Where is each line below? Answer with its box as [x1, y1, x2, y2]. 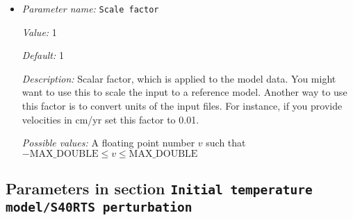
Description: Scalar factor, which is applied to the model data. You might [22, 71, 336, 85]
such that [206, 135, 246, 150]
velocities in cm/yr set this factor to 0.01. [22, 112, 199, 126]
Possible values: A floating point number [22, 135, 195, 150]
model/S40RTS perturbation [6, 200, 192, 215]
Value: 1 [22, 24, 57, 39]
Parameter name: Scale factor [22, 1, 159, 15]
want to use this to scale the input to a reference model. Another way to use [22, 85, 347, 99]
